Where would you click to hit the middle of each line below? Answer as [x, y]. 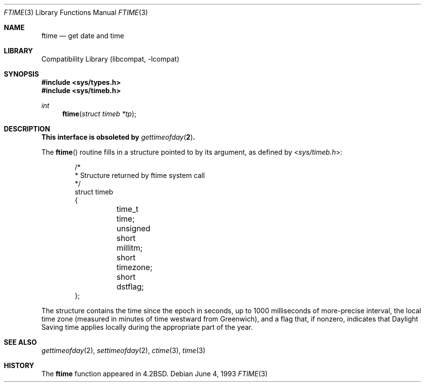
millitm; [130, 248]
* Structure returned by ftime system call [140, 175]
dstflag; [130, 287]
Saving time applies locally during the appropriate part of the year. [147, 327]
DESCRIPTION [27, 129]
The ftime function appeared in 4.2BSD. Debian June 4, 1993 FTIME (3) [155, 374]
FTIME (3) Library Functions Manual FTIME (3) [76, 12]
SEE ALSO [20, 342]
